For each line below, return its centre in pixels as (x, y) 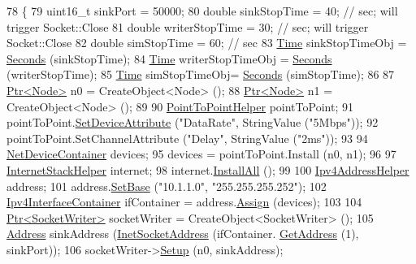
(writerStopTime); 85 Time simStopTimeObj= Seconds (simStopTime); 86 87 (201, 74)
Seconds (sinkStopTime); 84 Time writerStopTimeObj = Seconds (169, 58)
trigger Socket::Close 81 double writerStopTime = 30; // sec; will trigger (188, 26)
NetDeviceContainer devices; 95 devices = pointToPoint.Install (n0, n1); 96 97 (201, 154)
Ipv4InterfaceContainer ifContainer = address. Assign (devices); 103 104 (184, 202)
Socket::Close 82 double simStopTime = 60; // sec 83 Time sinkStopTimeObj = (207, 43)
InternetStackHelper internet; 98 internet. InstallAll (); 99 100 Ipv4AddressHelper (208, 169)
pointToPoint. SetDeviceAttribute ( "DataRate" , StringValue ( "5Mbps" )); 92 (193, 122)
